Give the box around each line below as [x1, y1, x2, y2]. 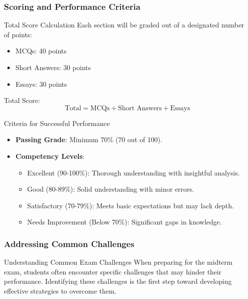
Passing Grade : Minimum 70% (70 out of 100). [15, 134, 163, 145]
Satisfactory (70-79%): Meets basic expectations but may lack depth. [27, 200, 234, 210]
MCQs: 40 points [15, 46, 67, 56]
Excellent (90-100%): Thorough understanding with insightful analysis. [27, 167, 240, 177]
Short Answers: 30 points [15, 62, 91, 72]
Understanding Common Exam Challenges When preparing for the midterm [4, 257, 233, 267]
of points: [4, 29, 32, 39]
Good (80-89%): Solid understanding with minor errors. [27, 184, 194, 194]
